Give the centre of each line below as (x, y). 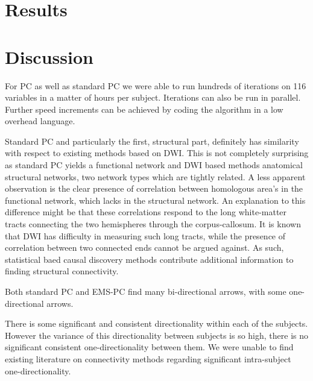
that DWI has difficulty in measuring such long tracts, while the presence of (145, 235)
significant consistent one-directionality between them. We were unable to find (149, 347)
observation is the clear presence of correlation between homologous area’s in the (154, 188)
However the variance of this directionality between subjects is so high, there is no (157, 335)
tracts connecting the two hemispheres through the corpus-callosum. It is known (153, 224)
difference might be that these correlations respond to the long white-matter (146, 212)
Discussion (49, 56)
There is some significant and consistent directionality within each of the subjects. (156, 323)
